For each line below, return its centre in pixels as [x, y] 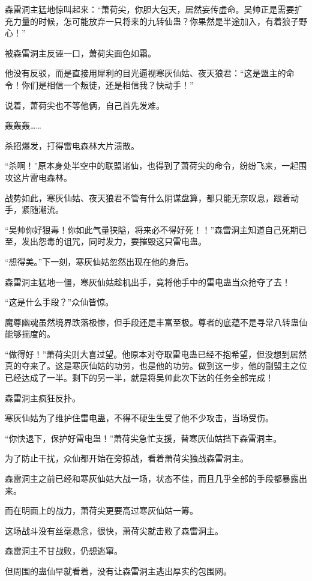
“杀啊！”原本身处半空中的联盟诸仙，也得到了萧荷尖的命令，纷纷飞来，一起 [152, 166]
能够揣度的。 [30, 334]
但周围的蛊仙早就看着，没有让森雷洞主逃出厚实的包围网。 [118, 571]
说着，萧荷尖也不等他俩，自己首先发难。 [85, 105]
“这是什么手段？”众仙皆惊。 [59, 302]
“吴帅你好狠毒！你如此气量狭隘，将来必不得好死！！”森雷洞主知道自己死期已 [156, 229]
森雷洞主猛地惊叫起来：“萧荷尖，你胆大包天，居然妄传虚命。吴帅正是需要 [150, 9]
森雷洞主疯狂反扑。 [43, 397]
